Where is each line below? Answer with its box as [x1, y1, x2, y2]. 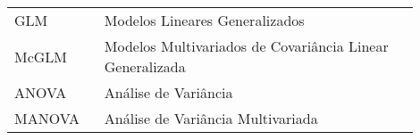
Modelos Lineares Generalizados [104, 10, 305, 30]
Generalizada [104, 56, 186, 77]
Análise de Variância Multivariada [104, 108, 318, 128]
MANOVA [14, 108, 80, 128]
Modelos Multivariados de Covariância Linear [104, 36, 389, 56]
